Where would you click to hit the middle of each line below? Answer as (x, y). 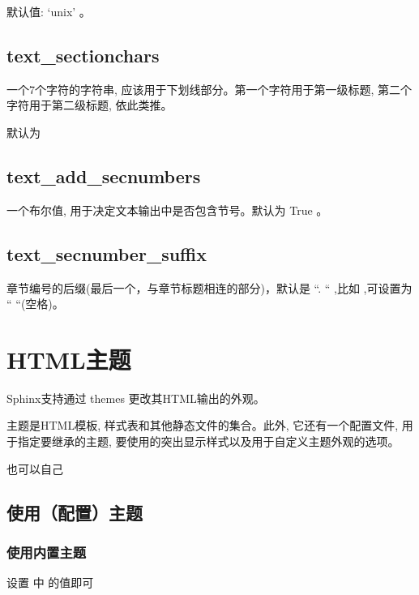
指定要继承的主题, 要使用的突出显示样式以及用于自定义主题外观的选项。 (208, 441)
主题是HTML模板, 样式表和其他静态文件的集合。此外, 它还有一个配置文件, (203, 425)
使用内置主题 (47, 552)
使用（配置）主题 (75, 512)
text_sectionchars (83, 55)
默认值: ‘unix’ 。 (49, 11)
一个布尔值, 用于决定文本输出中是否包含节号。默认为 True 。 (167, 210)
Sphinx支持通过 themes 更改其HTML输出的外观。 (136, 398)
